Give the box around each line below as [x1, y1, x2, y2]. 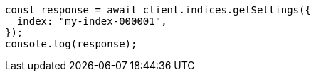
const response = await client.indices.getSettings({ [5, 4, 311, 16]
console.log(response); [5, 38, 137, 49]
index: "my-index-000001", [16, 16, 167, 27]
